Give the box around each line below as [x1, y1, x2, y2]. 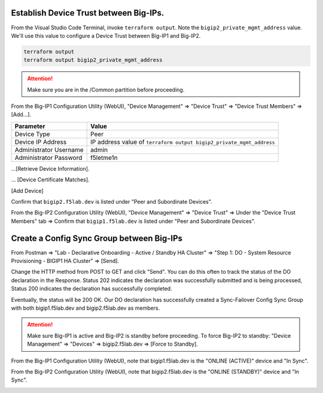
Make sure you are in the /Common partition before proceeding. [27, 86, 185, 93]
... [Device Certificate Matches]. [11, 176, 90, 183]
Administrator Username [14, 146, 84, 154]
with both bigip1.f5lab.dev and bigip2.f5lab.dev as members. [11, 304, 160, 312]
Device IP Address [14, 138, 67, 146]
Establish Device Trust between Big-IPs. [11, 8, 164, 18]
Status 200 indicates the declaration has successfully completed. [11, 285, 173, 292]
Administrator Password [14, 153, 83, 162]
